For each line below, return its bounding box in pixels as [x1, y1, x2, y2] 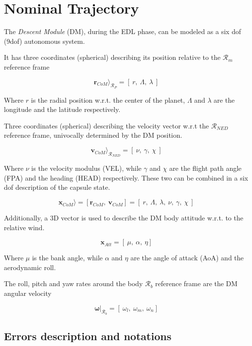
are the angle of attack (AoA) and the [130, 253, 244, 263]
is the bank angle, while [32, 253, 103, 263]
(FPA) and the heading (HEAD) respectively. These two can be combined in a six [4, 172, 248, 182]
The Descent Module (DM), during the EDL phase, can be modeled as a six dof [4, 26, 241, 36]
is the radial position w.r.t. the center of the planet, [31, 94, 185, 105]
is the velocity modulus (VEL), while [31, 163, 142, 173]
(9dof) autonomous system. [4, 36, 85, 46]
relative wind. [4, 222, 45, 232]
